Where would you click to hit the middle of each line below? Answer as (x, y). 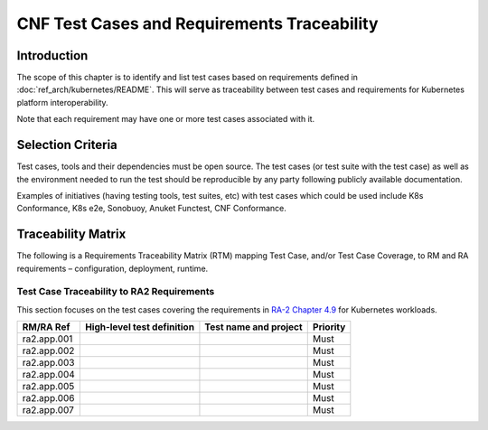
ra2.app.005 (48, 387)
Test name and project (253, 327)
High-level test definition (139, 327)
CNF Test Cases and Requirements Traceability (197, 23)
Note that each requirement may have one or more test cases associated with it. (166, 119)
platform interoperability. (62, 102)
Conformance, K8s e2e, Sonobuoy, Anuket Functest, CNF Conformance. (151, 209)
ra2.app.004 (49, 375)
